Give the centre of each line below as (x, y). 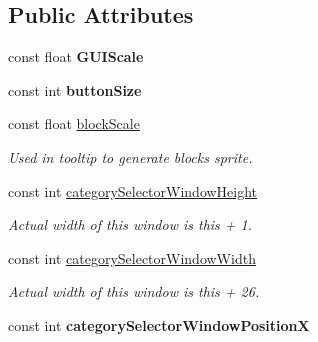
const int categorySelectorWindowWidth (132, 257)
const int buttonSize (75, 89)
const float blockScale (74, 123)
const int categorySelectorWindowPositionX (159, 324)
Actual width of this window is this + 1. (130, 224)
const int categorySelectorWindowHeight (133, 190)
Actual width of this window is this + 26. (134, 291)
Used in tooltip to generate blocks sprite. (130, 156)
